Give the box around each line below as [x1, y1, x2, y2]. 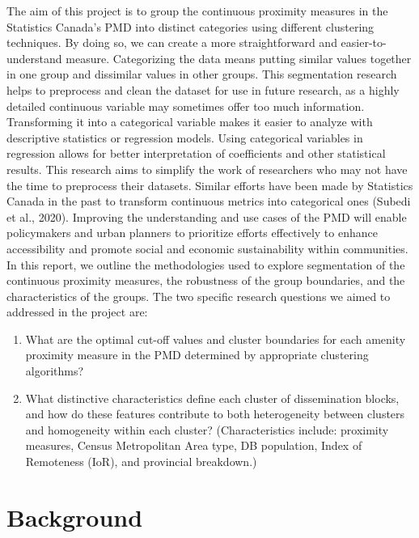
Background [6, 500, 143, 533]
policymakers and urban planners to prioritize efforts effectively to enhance [6, 224, 378, 241]
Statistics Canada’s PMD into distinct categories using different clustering [6, 18, 375, 35]
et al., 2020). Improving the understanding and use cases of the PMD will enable [6, 208, 407, 225]
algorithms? [25, 362, 84, 379]
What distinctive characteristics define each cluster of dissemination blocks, [25, 389, 400, 406]
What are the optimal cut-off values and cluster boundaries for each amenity [25, 330, 406, 347]
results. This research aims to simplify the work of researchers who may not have [6, 160, 408, 177]
